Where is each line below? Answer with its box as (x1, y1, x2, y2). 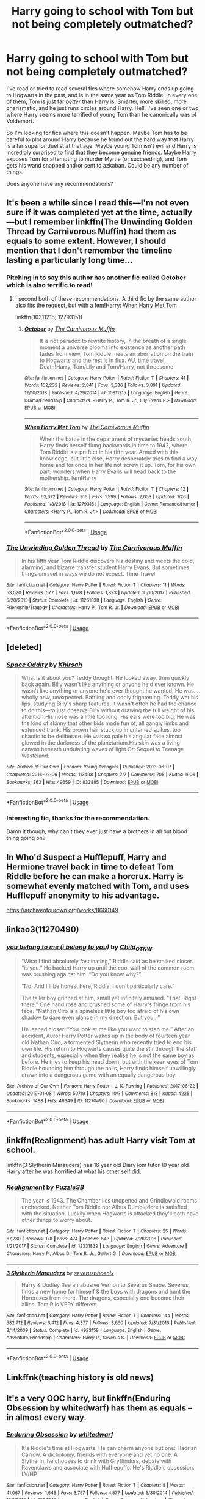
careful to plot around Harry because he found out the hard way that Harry (6, 136, 194, 143)
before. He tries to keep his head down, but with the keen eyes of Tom (21, 1058, 198, 1066)
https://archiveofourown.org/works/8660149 (6, 907, 119, 914)
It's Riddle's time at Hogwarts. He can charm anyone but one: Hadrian (21, 1444, 197, 1451)
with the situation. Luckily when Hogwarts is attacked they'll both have (21, 1209, 199, 1217)
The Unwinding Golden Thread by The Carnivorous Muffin (6, 543, 183, 552)
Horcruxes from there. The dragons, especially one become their (21, 1294, 185, 1302)
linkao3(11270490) (6, 924, 79, 935)
